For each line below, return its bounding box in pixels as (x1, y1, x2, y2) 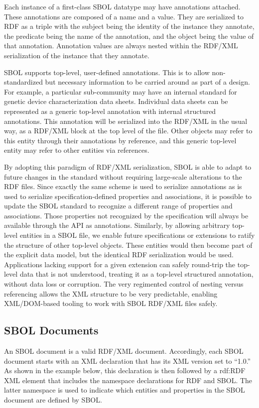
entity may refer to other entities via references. (4, 145, 149, 155)
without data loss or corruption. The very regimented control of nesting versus (4, 279, 244, 289)
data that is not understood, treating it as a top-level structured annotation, (19, 269, 254, 279)
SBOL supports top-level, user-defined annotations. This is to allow (4, 67, 210, 77)
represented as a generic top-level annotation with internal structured (4, 105, 216, 116)
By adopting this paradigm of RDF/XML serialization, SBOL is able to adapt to (4, 161, 252, 172)
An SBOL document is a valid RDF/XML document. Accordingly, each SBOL (4, 346, 244, 356)
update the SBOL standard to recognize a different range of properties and (4, 201, 233, 211)
